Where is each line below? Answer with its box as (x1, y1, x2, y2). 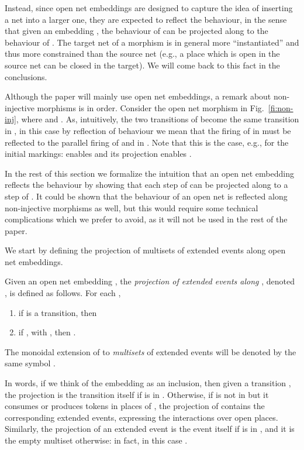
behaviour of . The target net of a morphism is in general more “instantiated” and (5, 36, 299, 48)
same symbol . (5, 357, 56, 369)
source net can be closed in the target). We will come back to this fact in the (5, 59, 280, 71)
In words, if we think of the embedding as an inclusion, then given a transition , (5, 377, 291, 389)
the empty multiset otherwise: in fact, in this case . (5, 434, 188, 446)
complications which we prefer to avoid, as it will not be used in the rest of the (5, 213, 288, 225)
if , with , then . (18, 326, 76, 338)
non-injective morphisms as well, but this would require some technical (5, 201, 258, 214)
